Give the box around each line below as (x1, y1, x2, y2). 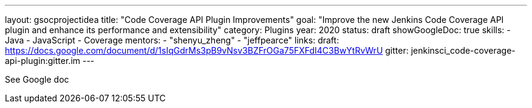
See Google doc (5, 74, 69, 84)
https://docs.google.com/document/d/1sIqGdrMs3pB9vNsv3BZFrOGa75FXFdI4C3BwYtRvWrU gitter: (5, 45, 409, 56)
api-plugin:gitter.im (5, 56, 81, 66)
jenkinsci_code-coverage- (411, 45, 516, 56)
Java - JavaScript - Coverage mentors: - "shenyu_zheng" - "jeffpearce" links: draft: (5, 35, 339, 45)
